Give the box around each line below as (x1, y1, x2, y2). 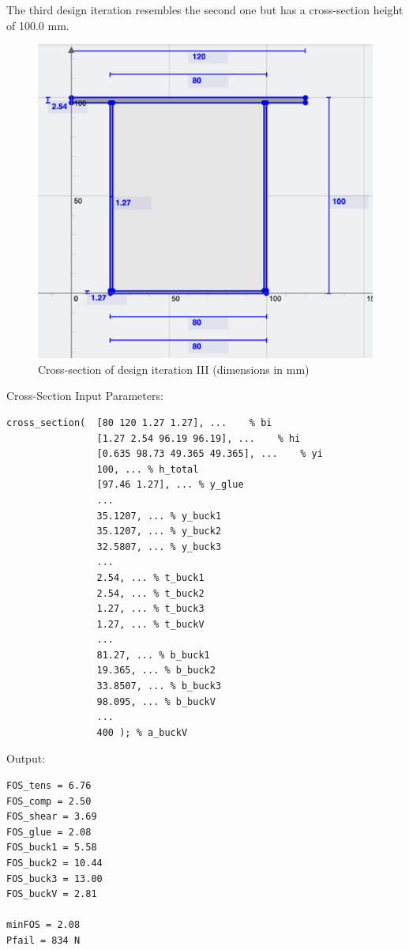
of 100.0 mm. (6, 17, 69, 33)
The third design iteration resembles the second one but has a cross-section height (6, 2, 403, 17)
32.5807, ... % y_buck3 (96, 541, 222, 552)
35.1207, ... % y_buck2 (96, 526, 222, 537)
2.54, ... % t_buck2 (96, 587, 204, 599)
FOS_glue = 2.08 (6, 826, 92, 838)
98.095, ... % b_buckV (96, 696, 216, 707)
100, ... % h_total (96, 463, 199, 475)
